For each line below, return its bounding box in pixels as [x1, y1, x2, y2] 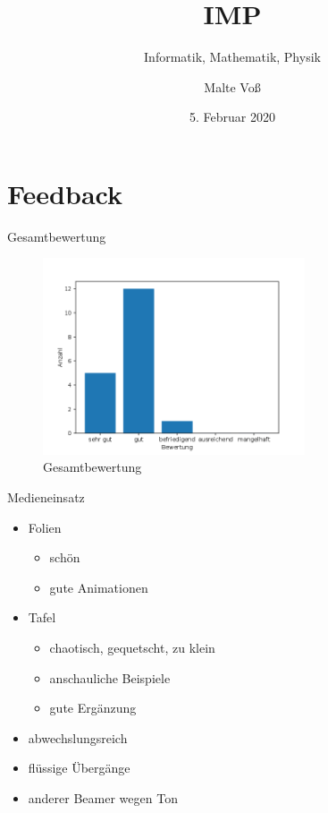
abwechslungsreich [28, 728, 128, 747]
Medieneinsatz [7, 488, 85, 507]
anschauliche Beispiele [49, 668, 171, 687]
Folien [28, 518, 62, 536]
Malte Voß [204, 77, 261, 96]
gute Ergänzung [49, 698, 137, 717]
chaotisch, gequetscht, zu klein [49, 638, 215, 656]
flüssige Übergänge [28, 758, 130, 777]
